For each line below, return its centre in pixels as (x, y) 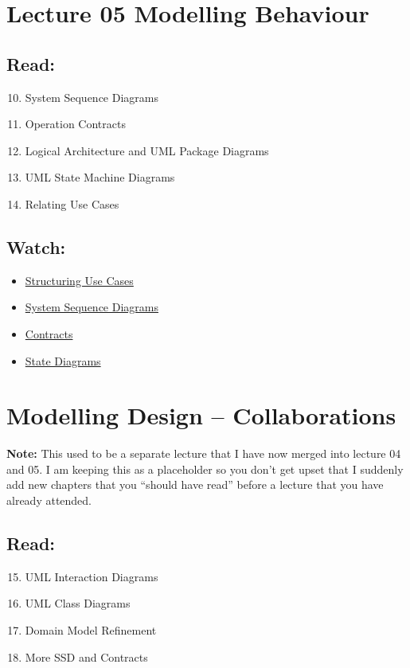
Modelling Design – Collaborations (201, 415)
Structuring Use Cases (79, 280)
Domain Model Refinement (91, 630)
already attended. (49, 500)
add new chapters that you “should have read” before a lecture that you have (195, 484)
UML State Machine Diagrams (100, 177)
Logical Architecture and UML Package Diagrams (147, 150)
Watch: (36, 246)
